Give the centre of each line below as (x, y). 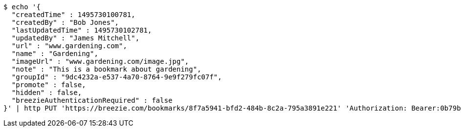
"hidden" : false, (47, 93)
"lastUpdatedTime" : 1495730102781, (82, 30)
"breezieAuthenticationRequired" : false (92, 100)
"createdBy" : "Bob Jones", (65, 22)
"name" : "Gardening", (55, 54)
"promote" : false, (49, 85)
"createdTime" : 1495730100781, (73, 15)
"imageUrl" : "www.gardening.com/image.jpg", (100, 61)
